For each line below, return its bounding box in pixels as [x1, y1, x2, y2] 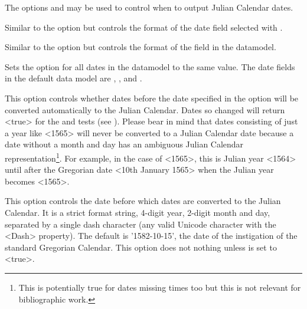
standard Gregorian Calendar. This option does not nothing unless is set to [5, 241, 277, 253]
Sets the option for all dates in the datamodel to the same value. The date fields [5, 60, 295, 73]
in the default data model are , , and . [5, 72, 142, 84]
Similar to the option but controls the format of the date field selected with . [5, 21, 283, 33]
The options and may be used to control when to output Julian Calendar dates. [5, 1, 293, 13]
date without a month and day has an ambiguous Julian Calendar [5, 138, 244, 150]
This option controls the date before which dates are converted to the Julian [5, 195, 281, 207]
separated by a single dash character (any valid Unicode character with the [5, 218, 276, 230]
